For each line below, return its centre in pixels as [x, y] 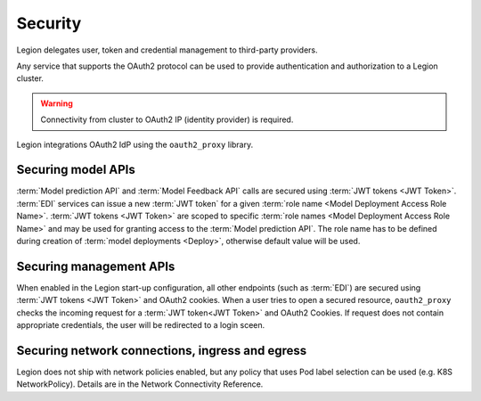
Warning [57, 103]
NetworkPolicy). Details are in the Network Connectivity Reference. [140, 384]
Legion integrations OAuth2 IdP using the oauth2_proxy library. [135, 144]
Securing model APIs [76, 170]
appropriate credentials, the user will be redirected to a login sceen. [141, 325]
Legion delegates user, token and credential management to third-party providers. [167, 50]
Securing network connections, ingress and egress [162, 351]
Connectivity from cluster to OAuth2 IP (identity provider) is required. [167, 119]
